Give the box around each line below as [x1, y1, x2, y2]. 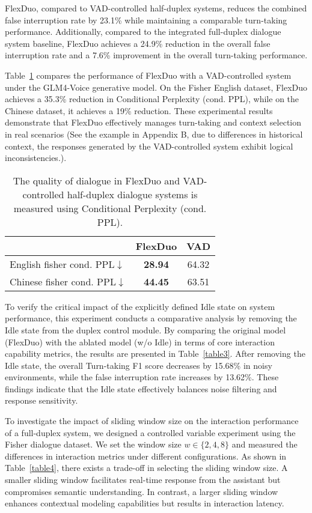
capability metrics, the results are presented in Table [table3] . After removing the [5, 347, 305, 360]
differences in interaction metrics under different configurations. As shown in [5, 449, 287, 462]
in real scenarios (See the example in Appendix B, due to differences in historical [5, 127, 303, 140]
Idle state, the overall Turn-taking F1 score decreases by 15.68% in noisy [5, 359, 272, 371]
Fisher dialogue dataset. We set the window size [5, 438, 182, 451]
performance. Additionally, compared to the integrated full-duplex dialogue [5, 25, 281, 38]
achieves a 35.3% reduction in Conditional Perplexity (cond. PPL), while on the [5, 93, 299, 105]
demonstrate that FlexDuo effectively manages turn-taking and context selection [5, 116, 302, 129]
